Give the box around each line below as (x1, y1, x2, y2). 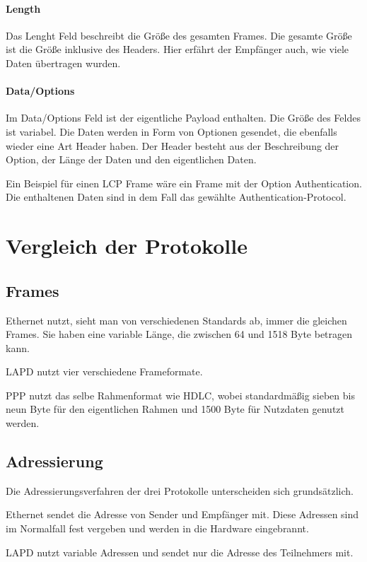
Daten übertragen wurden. (6, 55, 121, 70)
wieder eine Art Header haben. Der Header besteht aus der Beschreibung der (6, 138, 339, 153)
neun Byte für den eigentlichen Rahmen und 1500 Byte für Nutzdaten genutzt (6, 402, 345, 416)
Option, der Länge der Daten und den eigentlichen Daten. (6, 152, 257, 167)
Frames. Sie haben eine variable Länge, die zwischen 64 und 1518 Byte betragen (6, 327, 353, 341)
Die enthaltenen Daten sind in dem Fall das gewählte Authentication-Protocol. (6, 189, 346, 204)
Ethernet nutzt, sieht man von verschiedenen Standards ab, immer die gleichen (6, 312, 347, 327)
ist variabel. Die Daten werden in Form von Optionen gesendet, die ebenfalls (6, 124, 337, 139)
